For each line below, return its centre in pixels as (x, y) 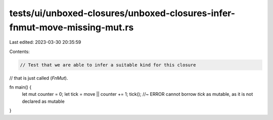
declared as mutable (43, 101)
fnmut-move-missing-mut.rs (72, 27)
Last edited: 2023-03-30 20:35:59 (45, 42)
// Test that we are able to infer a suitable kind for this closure (108, 65)
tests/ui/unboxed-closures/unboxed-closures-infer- (122, 13)
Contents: (19, 51)
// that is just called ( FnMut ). (39, 78)
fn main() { (20, 87)
